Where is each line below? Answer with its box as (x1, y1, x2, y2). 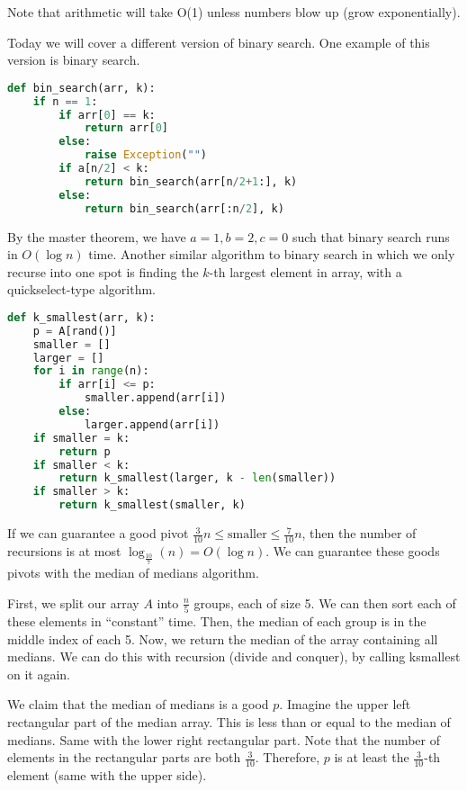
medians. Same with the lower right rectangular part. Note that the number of (7, 730, 440, 749)
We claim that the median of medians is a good (7, 695, 269, 714)
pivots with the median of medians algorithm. (7, 563, 259, 582)
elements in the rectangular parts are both (7, 748, 241, 767)
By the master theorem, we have (7, 227, 186, 246)
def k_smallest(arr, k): (7, 310, 156, 324)
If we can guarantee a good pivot (7, 524, 189, 543)
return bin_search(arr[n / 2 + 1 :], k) (84, 175, 298, 188)
